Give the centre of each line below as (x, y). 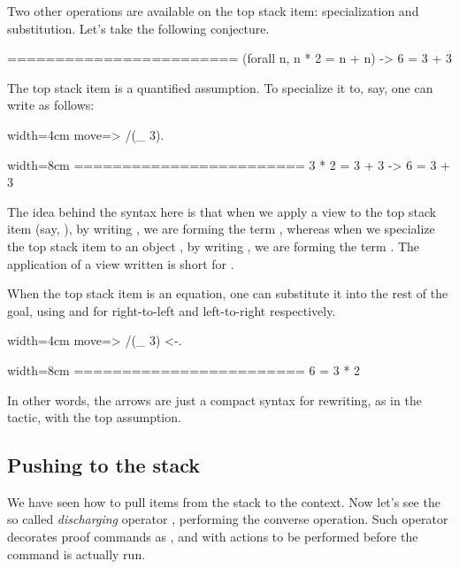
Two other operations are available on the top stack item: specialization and (213, 11)
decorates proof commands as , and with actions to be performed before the (213, 537)
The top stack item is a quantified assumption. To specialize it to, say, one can (220, 87)
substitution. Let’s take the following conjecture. (138, 28)
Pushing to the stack (104, 465)
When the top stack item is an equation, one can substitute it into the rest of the (228, 293)
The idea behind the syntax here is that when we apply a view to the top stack (222, 211)
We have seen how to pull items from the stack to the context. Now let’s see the (224, 501)
